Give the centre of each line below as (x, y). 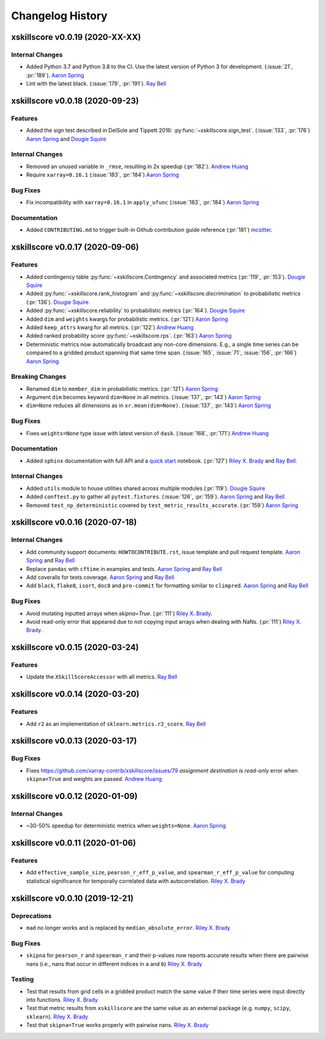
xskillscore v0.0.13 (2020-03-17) (74, 741)
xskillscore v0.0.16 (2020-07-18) (74, 523)
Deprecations (31, 915)
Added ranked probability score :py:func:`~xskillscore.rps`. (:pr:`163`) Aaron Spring (129, 336)
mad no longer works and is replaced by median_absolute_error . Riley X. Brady (128, 928)
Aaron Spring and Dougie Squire (66, 139)
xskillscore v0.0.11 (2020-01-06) (74, 843)
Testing (23, 979)
